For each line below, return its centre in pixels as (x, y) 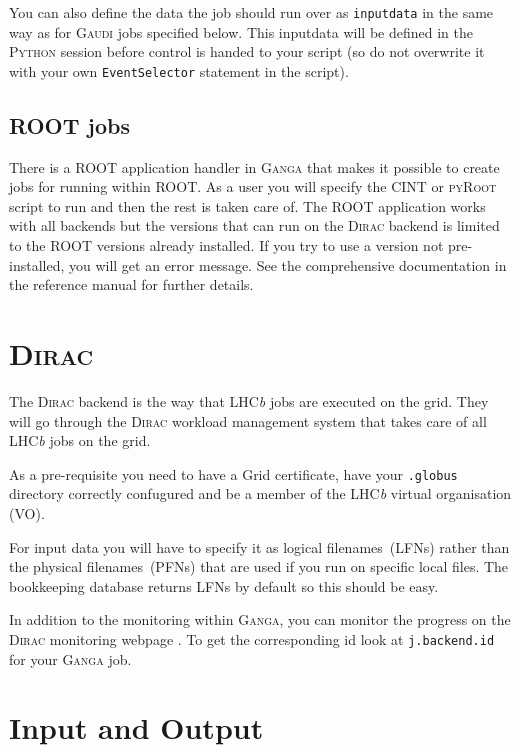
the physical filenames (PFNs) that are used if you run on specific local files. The (259, 566)
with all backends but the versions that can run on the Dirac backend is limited (254, 225)
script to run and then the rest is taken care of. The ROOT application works (247, 205)
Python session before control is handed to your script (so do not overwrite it (247, 51)
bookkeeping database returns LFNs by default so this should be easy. (224, 585)
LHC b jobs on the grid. (80, 440)
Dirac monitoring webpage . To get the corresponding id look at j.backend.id (252, 638)
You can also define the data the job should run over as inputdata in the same (251, 12)
